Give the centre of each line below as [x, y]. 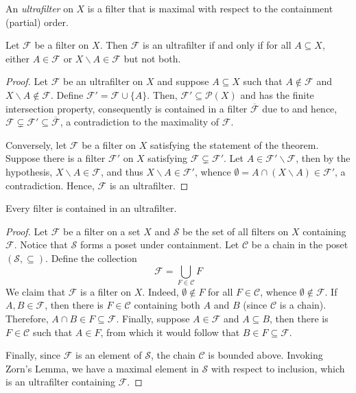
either [18, 58]
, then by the [323, 158]
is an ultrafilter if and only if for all [217, 45]
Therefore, [27, 319]
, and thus [122, 171]
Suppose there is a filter [56, 158]
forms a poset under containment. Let [159, 245]
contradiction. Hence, [50, 185]
